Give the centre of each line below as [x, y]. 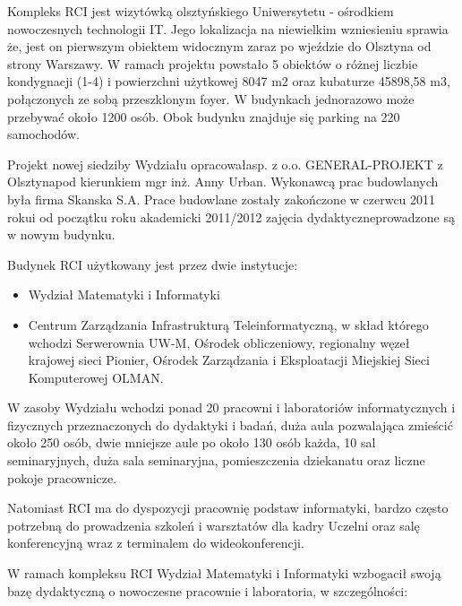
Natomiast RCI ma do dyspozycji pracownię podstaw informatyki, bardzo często [228, 508]
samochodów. [43, 134]
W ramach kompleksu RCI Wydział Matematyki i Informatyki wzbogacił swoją [224, 573]
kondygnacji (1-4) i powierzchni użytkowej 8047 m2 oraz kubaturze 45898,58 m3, [229, 81]
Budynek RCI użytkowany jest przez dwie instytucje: [153, 264]
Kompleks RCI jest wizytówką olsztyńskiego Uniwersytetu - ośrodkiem [201, 11]
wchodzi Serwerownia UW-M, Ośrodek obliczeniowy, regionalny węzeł [219, 342]
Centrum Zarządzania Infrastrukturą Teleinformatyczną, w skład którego [228, 324]
